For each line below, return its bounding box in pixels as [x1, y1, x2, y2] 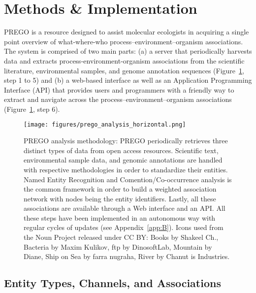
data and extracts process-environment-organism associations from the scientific [4, 55, 245, 65]
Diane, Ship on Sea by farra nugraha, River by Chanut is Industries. [24, 251, 230, 261]
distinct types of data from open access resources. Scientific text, [24, 145, 219, 155]
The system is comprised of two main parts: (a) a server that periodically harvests [4, 46, 252, 56]
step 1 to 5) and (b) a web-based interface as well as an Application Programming [4, 75, 252, 85]
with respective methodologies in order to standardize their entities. [24, 164, 228, 174]
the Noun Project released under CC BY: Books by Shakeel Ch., [24, 232, 219, 242]
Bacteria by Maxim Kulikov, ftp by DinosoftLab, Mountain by [24, 241, 212, 252]
